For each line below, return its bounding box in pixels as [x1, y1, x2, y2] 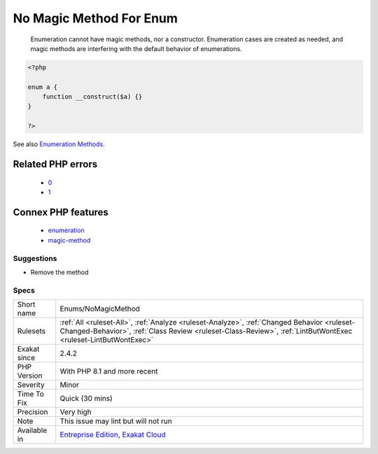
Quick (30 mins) [59, 394, 113, 404]
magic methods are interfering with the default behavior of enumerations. [30, 44, 242, 52]
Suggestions [13, 253, 57, 263]
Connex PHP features [13, 206, 108, 218]
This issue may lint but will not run [59, 416, 172, 426]
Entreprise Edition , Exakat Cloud [59, 430, 166, 440]
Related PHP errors [13, 158, 98, 171]
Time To [17, 389, 45, 399]
